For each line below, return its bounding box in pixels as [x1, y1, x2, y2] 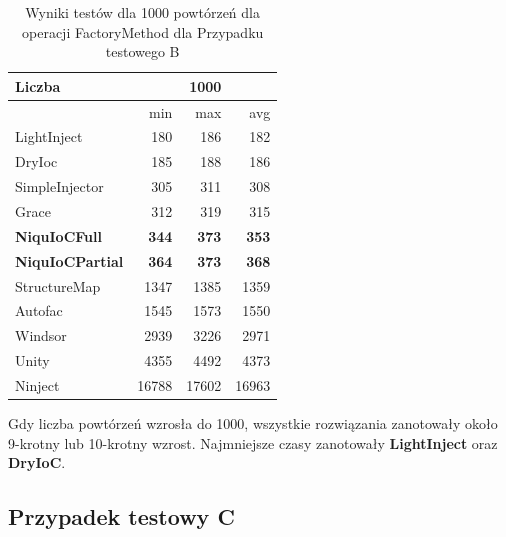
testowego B [105, 41, 180, 62]
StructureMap [15, 275, 101, 296]
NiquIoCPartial [15, 250, 124, 271]
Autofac [15, 300, 63, 321]
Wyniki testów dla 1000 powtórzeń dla [25, 2, 260, 22]
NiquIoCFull [15, 225, 102, 246]
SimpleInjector [15, 176, 104, 197]
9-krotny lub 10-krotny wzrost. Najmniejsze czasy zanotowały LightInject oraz [8, 432, 498, 453]
